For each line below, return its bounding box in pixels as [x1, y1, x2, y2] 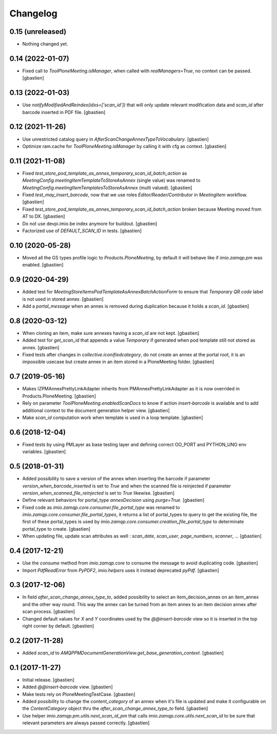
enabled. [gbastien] [22, 262, 64, 268]
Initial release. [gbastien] [22, 676, 74, 683]
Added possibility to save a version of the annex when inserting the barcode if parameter [22, 476, 210, 482]
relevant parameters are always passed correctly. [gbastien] [22, 720, 150, 726]
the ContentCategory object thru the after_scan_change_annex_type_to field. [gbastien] [22, 705, 208, 711]
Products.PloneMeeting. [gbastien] [22, 393, 96, 399]
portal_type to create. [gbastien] [22, 525, 91, 532]
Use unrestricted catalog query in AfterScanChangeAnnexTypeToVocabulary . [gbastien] [22, 136, 209, 142]
